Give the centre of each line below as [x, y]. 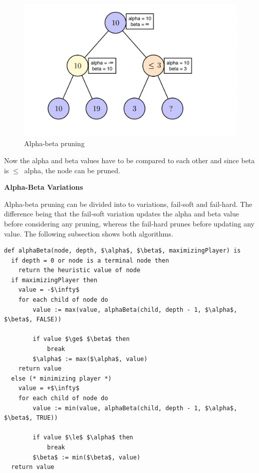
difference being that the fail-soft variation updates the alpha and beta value [122, 214]
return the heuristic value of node [79, 270]
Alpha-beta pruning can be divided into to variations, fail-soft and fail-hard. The [128, 204]
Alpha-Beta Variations [44, 187]
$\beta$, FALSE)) [33, 320]
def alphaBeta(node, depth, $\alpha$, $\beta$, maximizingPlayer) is [122, 251]
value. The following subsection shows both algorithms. [89, 233]
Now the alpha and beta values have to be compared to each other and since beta [129, 160]
